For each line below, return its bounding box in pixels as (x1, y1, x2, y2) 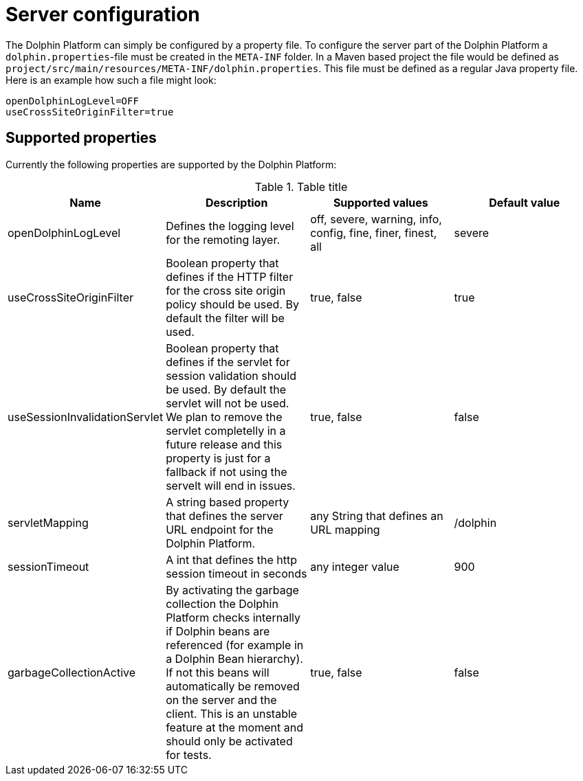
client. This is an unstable (166, 706, 298, 721)
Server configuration (5, 3, 200, 26)
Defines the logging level (166, 218, 294, 233)
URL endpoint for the (166, 522, 274, 536)
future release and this (166, 437, 283, 451)
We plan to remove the (166, 409, 283, 424)
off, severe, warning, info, (310, 212, 442, 226)
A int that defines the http (166, 552, 298, 567)
